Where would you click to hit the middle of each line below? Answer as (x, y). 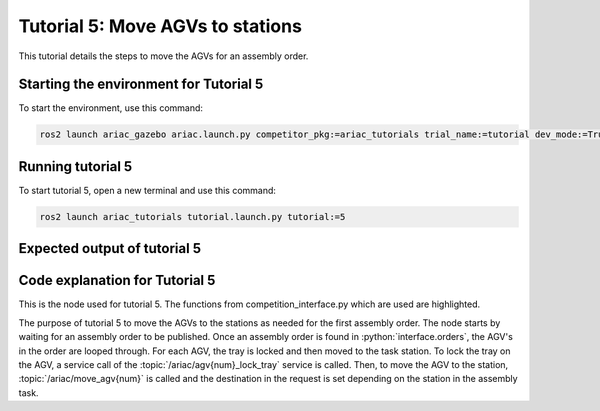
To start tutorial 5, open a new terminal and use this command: (147, 190)
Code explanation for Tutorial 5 (117, 280)
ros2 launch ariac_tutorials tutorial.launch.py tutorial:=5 (192, 216)
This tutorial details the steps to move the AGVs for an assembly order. (163, 56)
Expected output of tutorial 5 (110, 248)
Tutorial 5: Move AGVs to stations (160, 26)
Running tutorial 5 (75, 166)
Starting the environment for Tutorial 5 (141, 84)
